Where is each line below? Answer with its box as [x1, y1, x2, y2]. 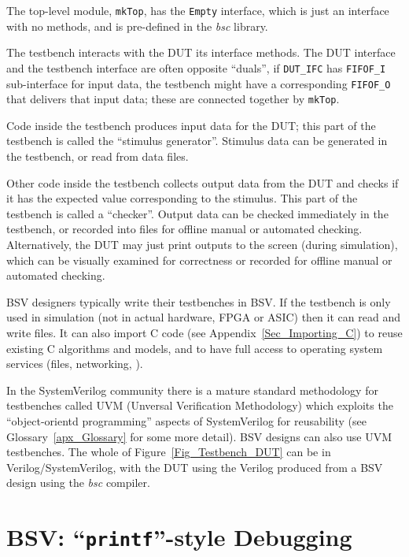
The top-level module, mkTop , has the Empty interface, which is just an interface [6, 2, 389, 18]
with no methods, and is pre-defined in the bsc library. [6, 17, 268, 34]
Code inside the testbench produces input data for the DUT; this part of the [6, 117, 376, 133]
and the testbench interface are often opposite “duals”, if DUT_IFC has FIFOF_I [6, 59, 386, 76]
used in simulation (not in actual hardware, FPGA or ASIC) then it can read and [6, 309, 400, 325]
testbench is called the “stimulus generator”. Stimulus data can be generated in [6, 132, 388, 149]
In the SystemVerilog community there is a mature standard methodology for [6, 381, 378, 398]
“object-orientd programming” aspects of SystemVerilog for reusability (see [6, 412, 367, 429]
